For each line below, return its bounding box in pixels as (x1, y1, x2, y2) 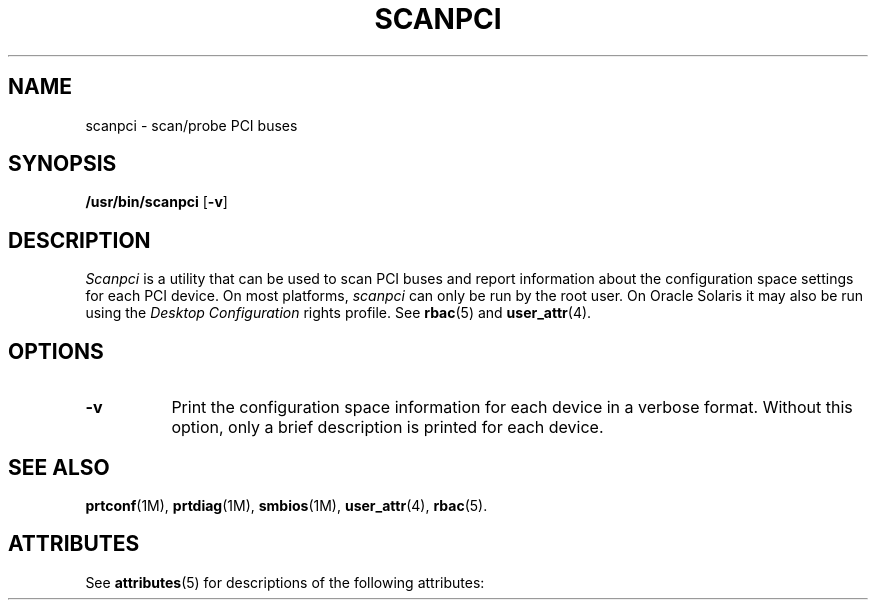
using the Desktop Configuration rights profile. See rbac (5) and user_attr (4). (85, 304, 592, 322)
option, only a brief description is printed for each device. (171, 417, 604, 438)
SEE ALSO (8, 454, 110, 480)
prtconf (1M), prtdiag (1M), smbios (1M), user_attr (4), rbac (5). (85, 496, 488, 514)
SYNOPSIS (8, 151, 117, 177)
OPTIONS (8, 338, 104, 364)
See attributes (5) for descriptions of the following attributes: (85, 573, 485, 591)
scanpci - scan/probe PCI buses (85, 116, 298, 134)
